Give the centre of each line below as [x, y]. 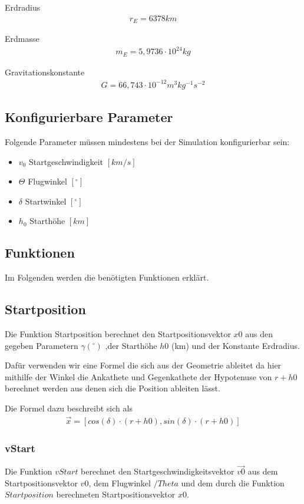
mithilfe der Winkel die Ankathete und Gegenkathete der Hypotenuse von [138, 376]
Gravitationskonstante [45, 72]
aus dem [263, 471]
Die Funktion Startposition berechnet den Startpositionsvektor [118, 333]
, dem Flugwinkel [120, 482]
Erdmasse [22, 39]
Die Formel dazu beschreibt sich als [69, 408]
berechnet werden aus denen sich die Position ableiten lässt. [113, 388]
